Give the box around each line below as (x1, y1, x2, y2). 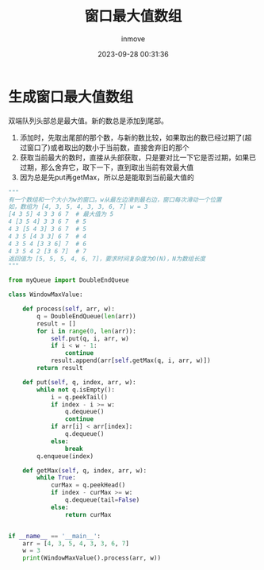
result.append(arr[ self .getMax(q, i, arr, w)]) (50, 356, 212, 365)
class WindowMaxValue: (8, 291, 83, 298)
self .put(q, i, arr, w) (50, 334, 129, 342)
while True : (36, 474, 77, 482)
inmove (121, 33, 145, 44)
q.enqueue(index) (36, 452, 94, 460)
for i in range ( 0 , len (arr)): (36, 327, 136, 335)
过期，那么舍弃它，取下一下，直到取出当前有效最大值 (19, 162, 194, 171)
